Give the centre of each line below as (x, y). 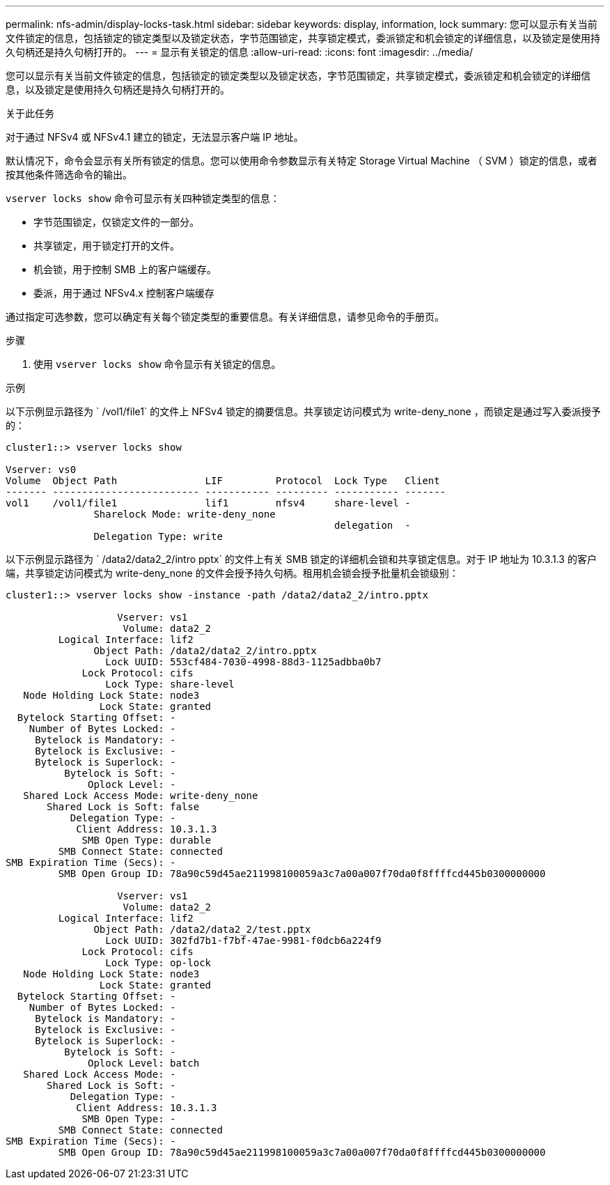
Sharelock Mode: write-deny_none (185, 514)
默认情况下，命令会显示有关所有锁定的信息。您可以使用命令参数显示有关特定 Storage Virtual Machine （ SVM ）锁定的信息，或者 (302, 161)
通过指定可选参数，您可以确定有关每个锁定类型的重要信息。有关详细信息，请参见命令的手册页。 (225, 317)
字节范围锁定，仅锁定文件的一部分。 (116, 222)
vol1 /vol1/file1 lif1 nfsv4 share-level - (208, 503)
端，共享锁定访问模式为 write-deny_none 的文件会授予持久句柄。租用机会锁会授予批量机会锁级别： (232, 573)
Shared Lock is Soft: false (123, 807)
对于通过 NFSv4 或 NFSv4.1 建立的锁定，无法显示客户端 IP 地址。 (155, 137)
